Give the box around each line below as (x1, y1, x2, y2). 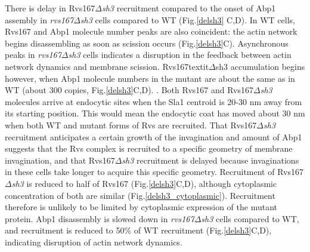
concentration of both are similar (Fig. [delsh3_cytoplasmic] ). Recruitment (5, 189, 275, 201)
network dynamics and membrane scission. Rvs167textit (5, 60, 209, 72)
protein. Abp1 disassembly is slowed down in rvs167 (5, 212, 194, 225)
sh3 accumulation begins (215, 60, 305, 72)
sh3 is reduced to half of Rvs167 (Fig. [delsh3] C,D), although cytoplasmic (11, 177, 277, 189)
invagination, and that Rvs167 (5, 153, 115, 166)
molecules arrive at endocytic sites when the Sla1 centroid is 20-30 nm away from (5, 95, 302, 107)
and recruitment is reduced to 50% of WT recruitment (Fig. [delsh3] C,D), (5, 224, 272, 236)
